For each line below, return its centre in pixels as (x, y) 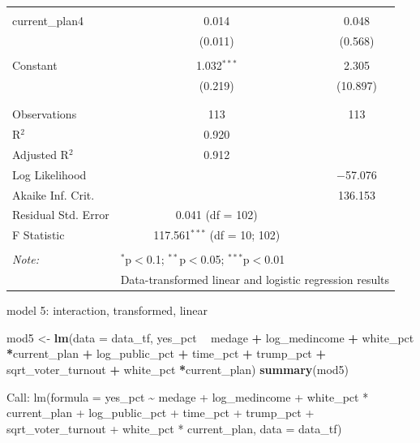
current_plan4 (48, 20)
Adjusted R (41, 154)
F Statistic (39, 235)
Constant (35, 65)
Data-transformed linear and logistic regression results (255, 280)
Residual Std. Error (61, 215)
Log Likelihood (49, 174)
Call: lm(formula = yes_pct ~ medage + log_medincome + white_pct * (188, 396)
